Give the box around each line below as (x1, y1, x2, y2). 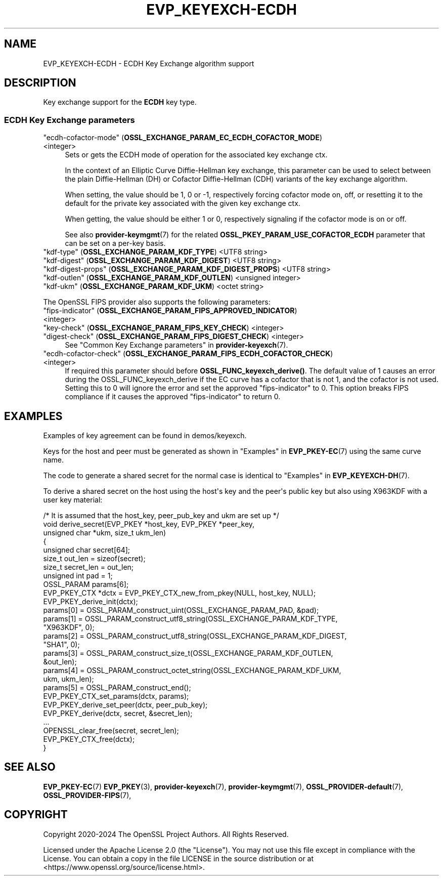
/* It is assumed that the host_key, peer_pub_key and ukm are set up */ (43, 511, 279, 520)
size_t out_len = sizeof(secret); (43, 554, 146, 563)
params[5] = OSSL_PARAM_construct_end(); (43, 683, 191, 692)
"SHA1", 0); (43, 640, 80, 649)
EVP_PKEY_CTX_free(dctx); (43, 735, 135, 744)
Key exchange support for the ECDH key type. (43, 98, 197, 107)
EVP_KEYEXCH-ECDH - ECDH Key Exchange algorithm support (43, 59, 254, 68)
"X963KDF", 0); (43, 623, 95, 632)
